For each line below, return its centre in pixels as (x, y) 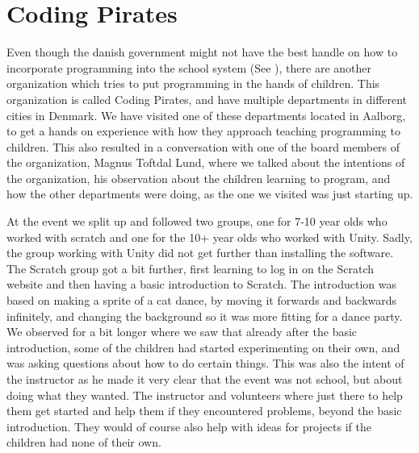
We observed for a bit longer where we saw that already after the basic (182, 332)
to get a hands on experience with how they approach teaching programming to (203, 131)
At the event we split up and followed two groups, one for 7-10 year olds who (197, 221)
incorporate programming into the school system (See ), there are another (189, 67)
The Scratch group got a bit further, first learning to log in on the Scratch (190, 268)
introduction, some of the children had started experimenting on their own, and (203, 347)
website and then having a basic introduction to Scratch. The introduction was (201, 284)
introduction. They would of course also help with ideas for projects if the (189, 426)
